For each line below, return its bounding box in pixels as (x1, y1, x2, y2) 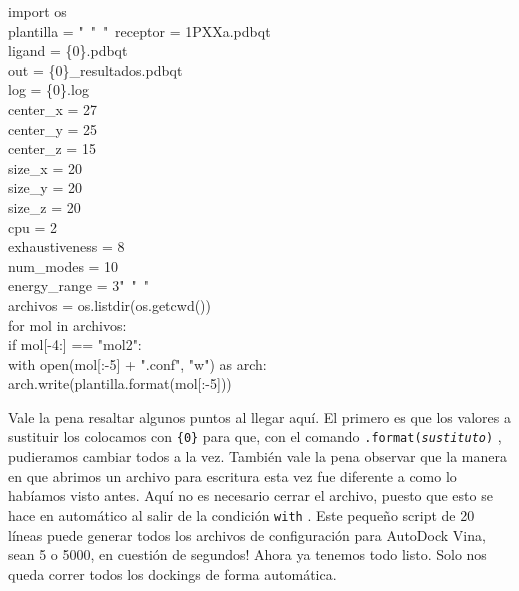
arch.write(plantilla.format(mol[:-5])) (8, 373, 232, 394)
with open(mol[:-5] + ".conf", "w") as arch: (8, 353, 267, 374)
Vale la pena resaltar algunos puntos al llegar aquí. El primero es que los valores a (8, 406, 511, 427)
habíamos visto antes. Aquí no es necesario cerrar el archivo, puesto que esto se (8, 485, 493, 506)
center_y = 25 (8, 118, 98, 139)
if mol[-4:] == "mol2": (8, 334, 142, 355)
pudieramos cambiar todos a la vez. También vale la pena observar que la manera (8, 446, 507, 467)
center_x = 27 (8, 98, 98, 119)
